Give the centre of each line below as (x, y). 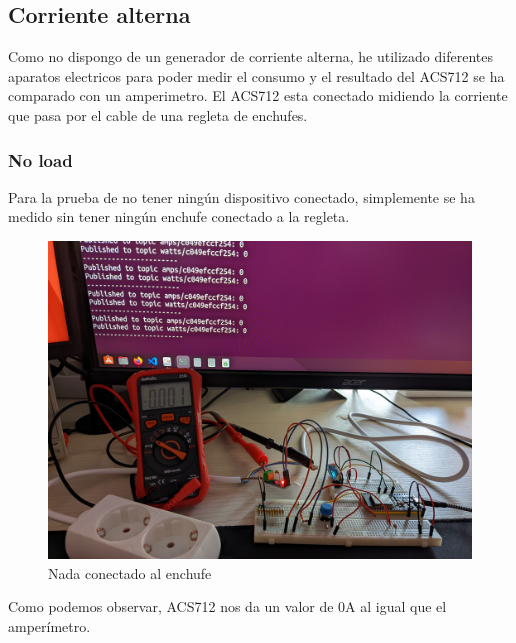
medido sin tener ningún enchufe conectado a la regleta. (179, 216)
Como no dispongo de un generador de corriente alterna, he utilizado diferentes (250, 56)
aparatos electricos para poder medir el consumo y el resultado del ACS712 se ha (256, 75)
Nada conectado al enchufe (130, 572)
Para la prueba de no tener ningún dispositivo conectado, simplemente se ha (241, 196)
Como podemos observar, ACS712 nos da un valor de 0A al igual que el (227, 606)
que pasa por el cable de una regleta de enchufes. (158, 114)
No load (40, 159)
